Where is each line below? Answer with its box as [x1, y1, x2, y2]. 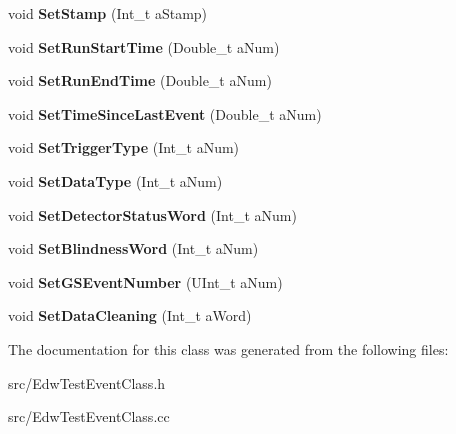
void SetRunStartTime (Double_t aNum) [8, 36, 280, 57]
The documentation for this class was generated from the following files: [8, 338, 449, 359]
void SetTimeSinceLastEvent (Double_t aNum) [8, 103, 322, 124]
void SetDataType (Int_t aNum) [8, 170, 223, 191]
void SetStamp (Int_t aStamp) [8, 3, 208, 23]
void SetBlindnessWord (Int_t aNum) [8, 238, 259, 259]
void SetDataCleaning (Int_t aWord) [8, 305, 252, 326]
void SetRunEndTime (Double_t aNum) [8, 70, 272, 91]
